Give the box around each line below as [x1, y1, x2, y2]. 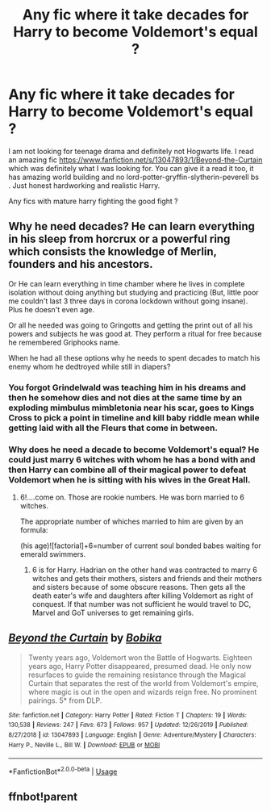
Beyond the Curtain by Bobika [8, 631, 162, 645]
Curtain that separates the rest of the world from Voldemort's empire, [27, 678, 260, 688]
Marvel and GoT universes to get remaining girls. [31, 608, 194, 617]
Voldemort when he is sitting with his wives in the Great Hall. [8, 474, 251, 485]
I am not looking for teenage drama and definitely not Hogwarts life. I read [8, 146, 254, 156]
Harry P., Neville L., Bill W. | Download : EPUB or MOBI [8, 741, 161, 749]
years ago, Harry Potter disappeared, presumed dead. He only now [27, 661, 252, 671]
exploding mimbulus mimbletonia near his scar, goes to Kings [8, 402, 255, 413]
